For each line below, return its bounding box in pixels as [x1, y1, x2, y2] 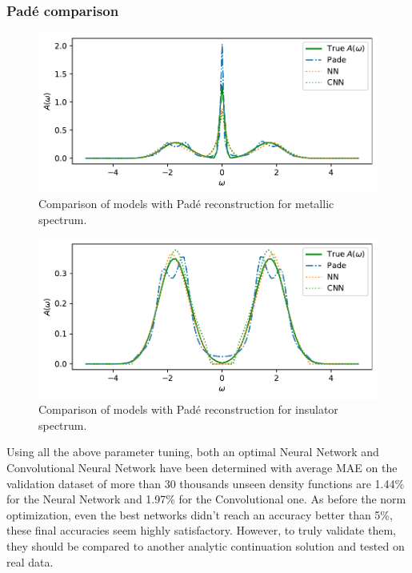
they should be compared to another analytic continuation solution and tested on [6, 538, 405, 554]
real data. [6, 553, 54, 570]
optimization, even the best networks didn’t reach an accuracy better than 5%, [6, 506, 393, 523]
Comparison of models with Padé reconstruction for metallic [38, 195, 334, 212]
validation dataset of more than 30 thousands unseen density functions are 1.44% [6, 475, 405, 491]
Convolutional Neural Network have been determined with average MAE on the [6, 459, 398, 476]
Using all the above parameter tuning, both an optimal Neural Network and [6, 443, 379, 460]
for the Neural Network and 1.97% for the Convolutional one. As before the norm [6, 491, 406, 507]
